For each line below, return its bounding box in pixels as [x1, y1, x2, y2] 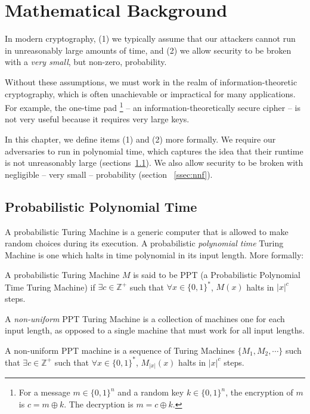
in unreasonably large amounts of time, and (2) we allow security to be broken [5, 44, 292, 56]
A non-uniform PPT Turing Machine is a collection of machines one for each [5, 312, 285, 325]
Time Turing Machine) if [5, 280, 95, 293]
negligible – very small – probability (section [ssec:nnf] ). [5, 168, 213, 180]
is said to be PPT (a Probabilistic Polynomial [133, 268, 300, 281]
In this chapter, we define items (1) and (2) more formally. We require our [5, 132, 276, 145]
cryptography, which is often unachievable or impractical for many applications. [5, 87, 296, 100]
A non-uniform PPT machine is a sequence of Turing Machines [5, 344, 235, 356]
